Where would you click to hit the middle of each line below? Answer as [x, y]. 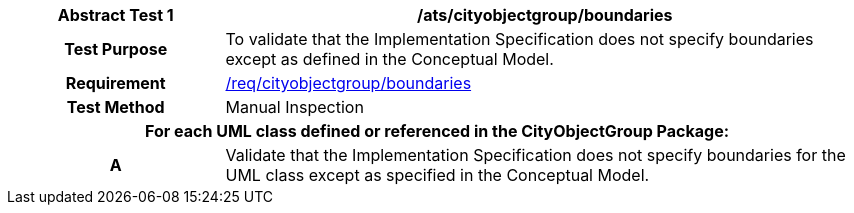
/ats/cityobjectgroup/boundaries [544, 15]
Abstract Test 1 [115, 15]
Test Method [115, 107]
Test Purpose [116, 49]
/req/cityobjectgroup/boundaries [348, 83]
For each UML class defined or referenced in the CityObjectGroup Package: [436, 131]
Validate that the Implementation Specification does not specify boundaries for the [535, 155]
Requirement [115, 83]
